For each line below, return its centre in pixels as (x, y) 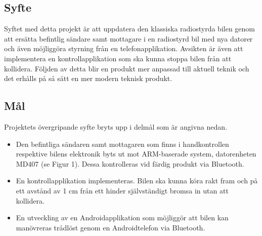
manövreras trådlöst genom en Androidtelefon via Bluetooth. (111, 227)
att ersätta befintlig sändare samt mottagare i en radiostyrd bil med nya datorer (128, 38)
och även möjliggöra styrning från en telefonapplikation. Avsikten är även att (124, 48)
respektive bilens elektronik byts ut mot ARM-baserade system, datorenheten (136, 154)
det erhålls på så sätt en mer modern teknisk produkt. (88, 78)
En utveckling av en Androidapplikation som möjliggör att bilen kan (122, 218)
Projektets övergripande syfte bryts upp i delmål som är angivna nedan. (116, 126)
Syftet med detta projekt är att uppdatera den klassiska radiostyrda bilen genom (129, 29)
